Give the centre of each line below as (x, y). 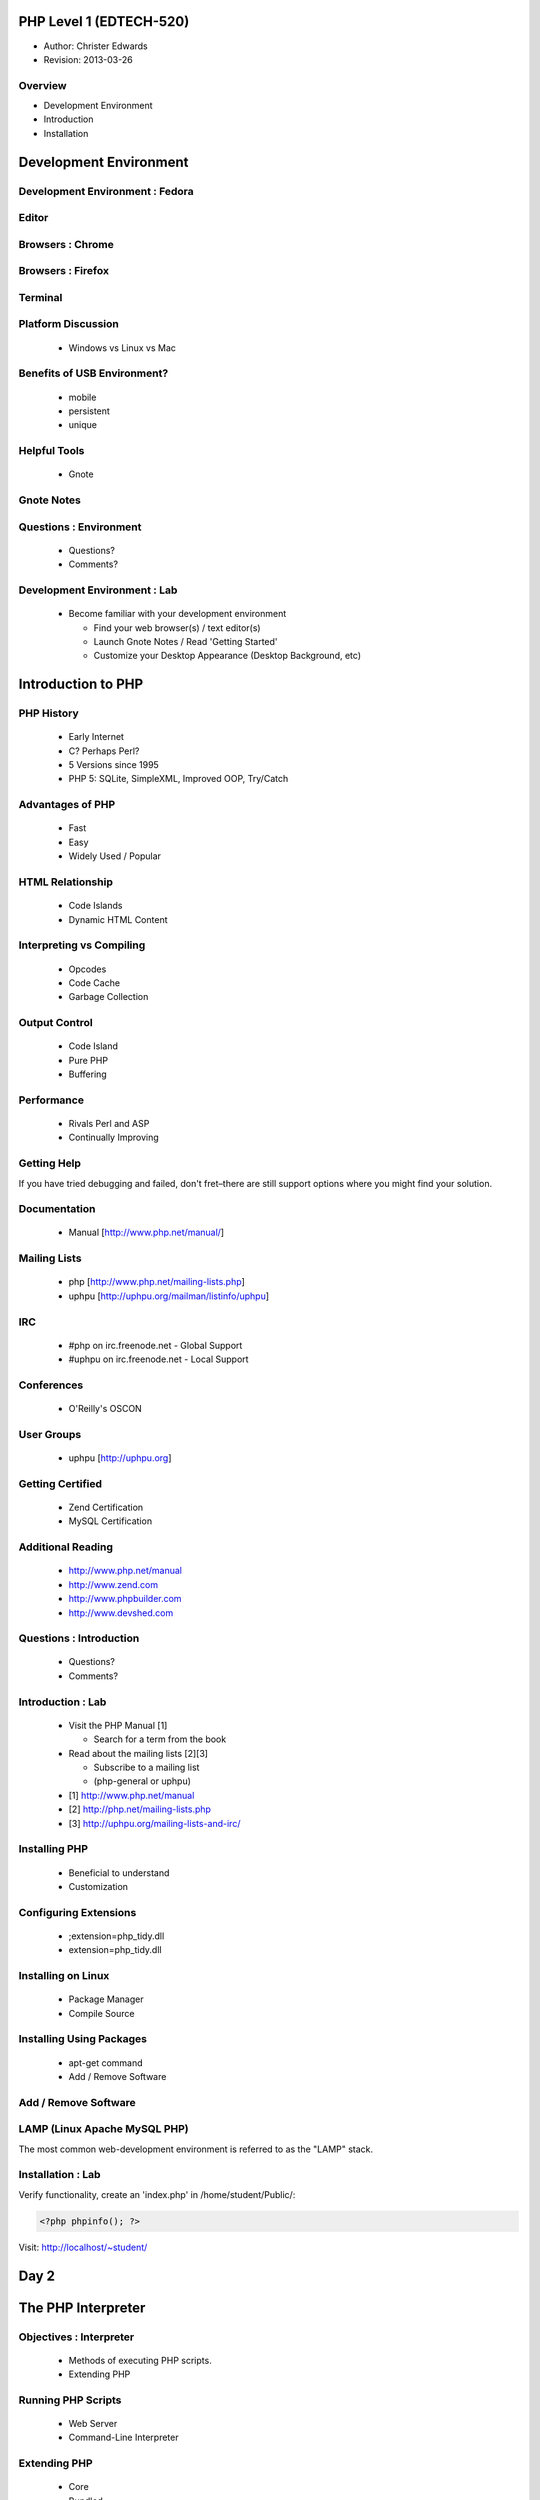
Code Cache (94, 982)
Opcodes (87, 969)
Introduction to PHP (81, 684)
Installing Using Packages (82, 2039)
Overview (42, 85)
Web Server (93, 2424)
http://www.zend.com (113, 1584)
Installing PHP (53, 1849)
